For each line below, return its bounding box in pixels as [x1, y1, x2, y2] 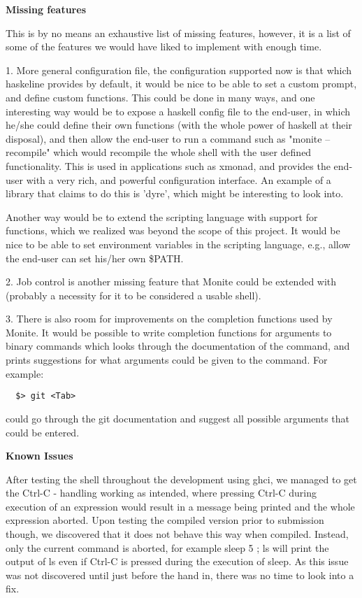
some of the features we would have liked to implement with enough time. [6, 39, 322, 54]
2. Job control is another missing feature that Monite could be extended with [6, 274, 337, 289]
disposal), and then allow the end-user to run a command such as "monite [6, 131, 322, 145]
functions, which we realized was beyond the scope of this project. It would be [6, 223, 340, 238]
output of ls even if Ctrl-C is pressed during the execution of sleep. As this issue [6, 554, 349, 569]
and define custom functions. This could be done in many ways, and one [6, 90, 315, 104]
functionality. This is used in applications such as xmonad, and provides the [6, 158, 331, 173]
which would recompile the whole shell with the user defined [53, 145, 312, 159]
